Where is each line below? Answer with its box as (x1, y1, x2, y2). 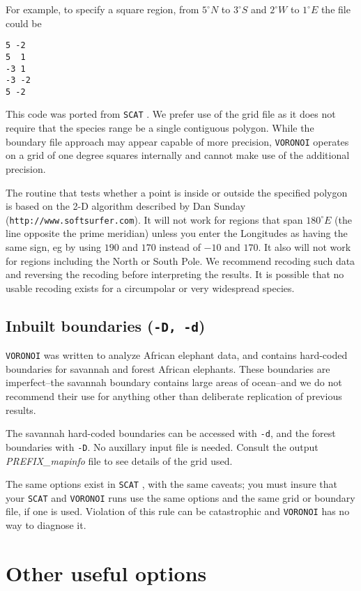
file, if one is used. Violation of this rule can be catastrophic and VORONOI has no (6, 504, 350, 519)
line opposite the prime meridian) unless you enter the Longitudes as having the (6, 226, 348, 240)
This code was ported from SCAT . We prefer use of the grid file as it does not (6, 107, 336, 121)
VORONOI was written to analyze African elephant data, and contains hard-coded (6, 348, 348, 362)
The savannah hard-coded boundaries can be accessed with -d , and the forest (6, 426, 336, 440)
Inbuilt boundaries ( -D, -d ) (6, 314, 206, 336)
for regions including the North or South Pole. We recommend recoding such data (6, 253, 355, 268)
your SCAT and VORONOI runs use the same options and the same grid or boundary (6, 490, 355, 505)
